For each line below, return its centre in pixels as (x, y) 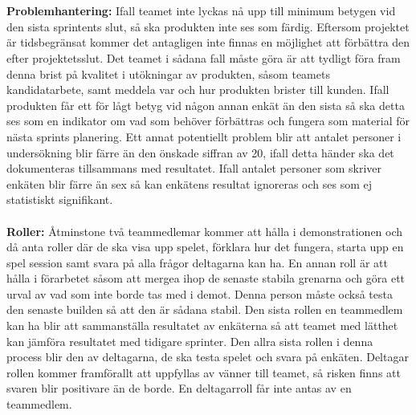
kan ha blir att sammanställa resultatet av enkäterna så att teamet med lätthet (202, 325)
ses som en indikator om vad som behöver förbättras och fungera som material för (208, 121)
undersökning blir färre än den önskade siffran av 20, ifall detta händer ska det (200, 152)
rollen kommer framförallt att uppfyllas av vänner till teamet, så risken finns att (204, 372)
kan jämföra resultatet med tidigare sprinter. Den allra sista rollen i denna (190, 341)
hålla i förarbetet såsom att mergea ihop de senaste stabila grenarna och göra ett (206, 278)
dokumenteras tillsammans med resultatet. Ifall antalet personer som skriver (194, 168)
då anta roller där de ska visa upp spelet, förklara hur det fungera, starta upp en (205, 247)
